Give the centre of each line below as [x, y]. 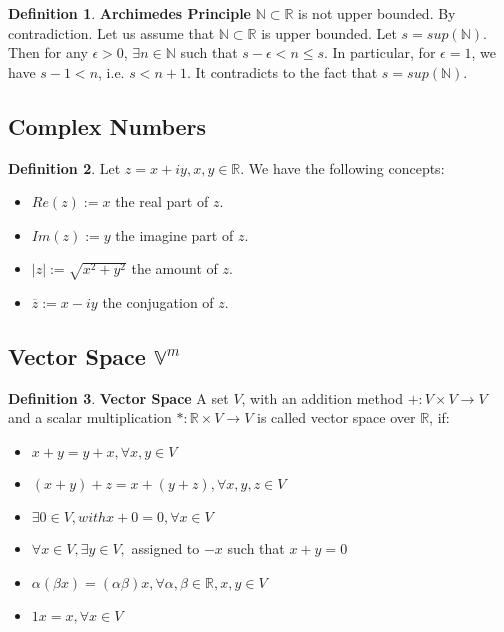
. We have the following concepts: [342, 167]
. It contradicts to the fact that [282, 71]
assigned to [165, 548]
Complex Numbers [107, 125]
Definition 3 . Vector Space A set [118, 397]
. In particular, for [380, 52]
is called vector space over [336, 417]
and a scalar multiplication [90, 417]
